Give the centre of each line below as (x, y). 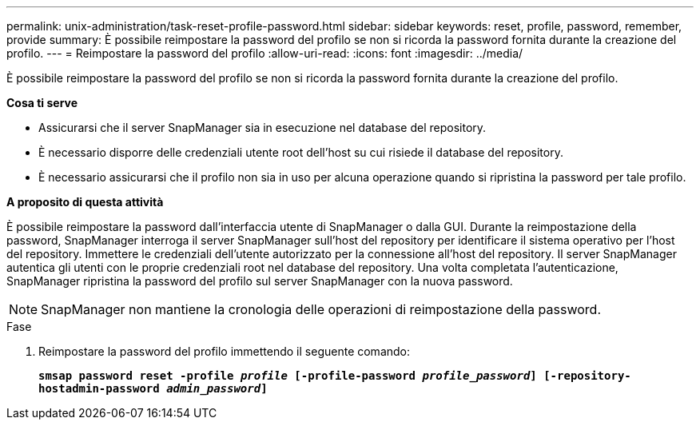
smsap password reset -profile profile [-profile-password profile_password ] (288, 376)
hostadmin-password (99, 388)
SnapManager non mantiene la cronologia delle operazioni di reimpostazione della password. (321, 309)
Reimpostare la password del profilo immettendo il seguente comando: (225, 351)
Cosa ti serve (42, 103)
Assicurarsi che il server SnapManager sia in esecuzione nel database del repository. (262, 127)
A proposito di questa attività (85, 202)
